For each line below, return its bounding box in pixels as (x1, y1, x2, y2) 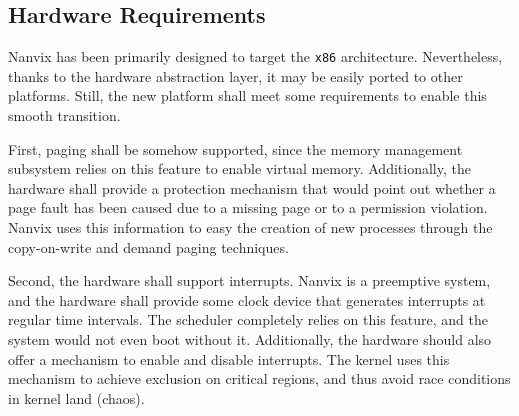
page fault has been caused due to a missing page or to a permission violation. (8, 197, 488, 218)
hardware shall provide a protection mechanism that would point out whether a (8, 177, 496, 198)
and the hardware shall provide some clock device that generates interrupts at (8, 289, 486, 310)
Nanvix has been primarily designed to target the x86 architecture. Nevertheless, (8, 46, 503, 67)
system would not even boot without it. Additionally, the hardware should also (8, 328, 492, 349)
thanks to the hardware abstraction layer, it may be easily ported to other (8, 65, 463, 86)
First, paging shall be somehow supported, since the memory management (8, 138, 463, 159)
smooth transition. (8, 105, 121, 126)
